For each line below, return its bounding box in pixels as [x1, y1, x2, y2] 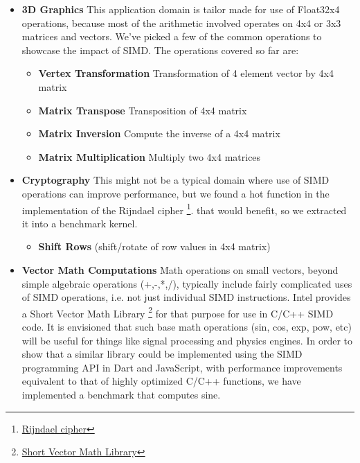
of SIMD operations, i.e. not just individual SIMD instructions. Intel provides [21, 290, 351, 304]
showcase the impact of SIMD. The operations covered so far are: [21, 42, 299, 57]
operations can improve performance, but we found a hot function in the [21, 186, 330, 200]
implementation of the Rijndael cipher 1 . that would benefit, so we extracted [21, 200, 347, 217]
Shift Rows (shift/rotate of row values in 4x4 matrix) [38, 239, 271, 254]
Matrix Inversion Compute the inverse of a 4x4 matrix [38, 126, 280, 141]
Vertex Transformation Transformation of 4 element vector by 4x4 [38, 66, 334, 80]
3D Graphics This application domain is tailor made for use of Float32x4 [21, 2, 340, 16]
